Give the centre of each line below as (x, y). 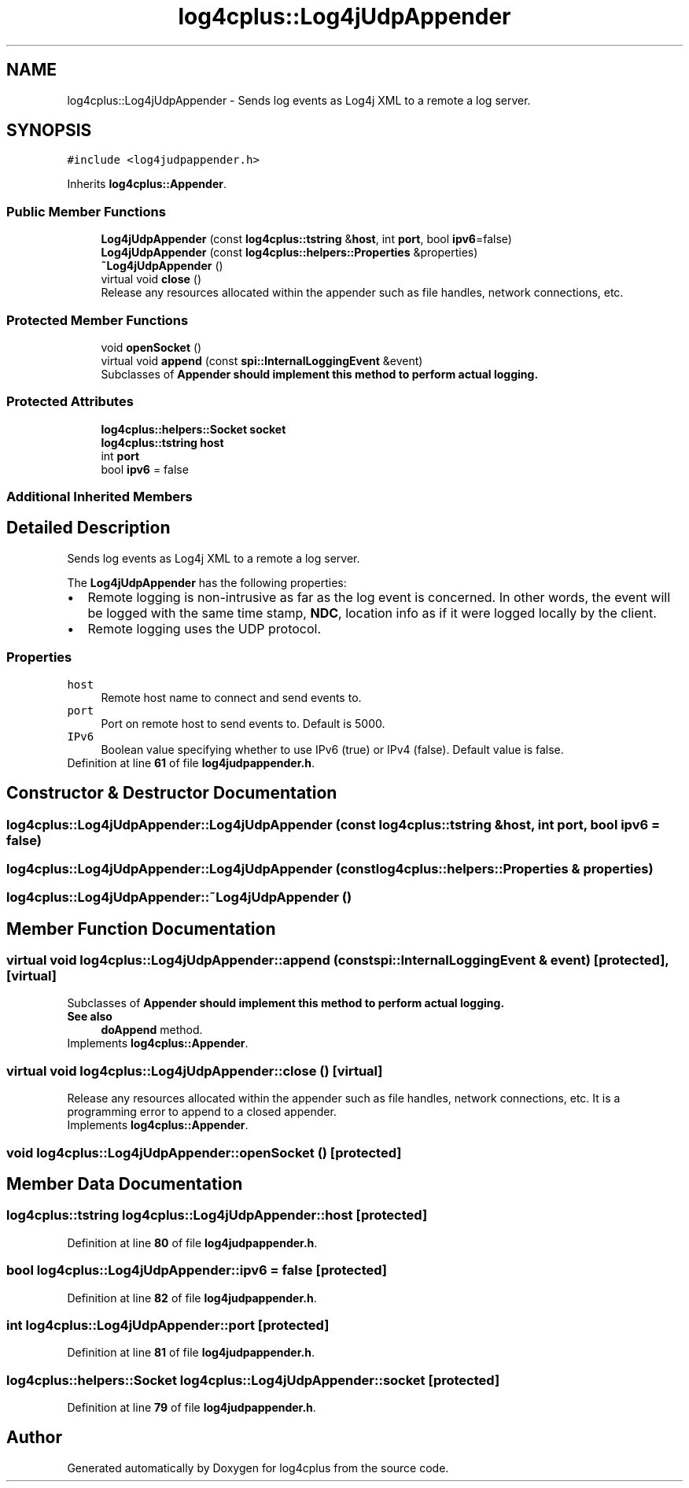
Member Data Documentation (125, 1184)
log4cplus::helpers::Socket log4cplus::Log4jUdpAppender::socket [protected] (253, 1380)
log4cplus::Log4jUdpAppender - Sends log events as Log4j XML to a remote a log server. (299, 100)
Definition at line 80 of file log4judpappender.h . (192, 1242)
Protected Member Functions (98, 320)
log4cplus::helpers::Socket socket (193, 429)
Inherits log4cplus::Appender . (147, 184)
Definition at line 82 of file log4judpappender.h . (192, 1298)
